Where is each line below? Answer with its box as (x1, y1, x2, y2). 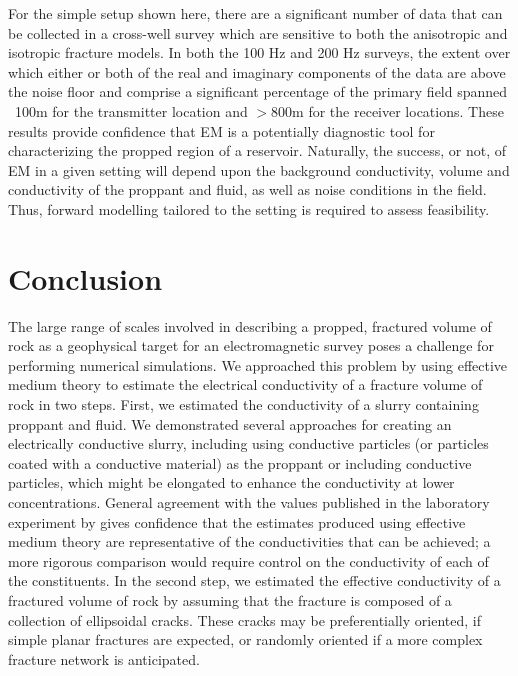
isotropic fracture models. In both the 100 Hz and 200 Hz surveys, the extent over (8, 42, 511, 63)
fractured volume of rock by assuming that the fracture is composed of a (8, 589, 452, 610)
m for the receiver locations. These (292, 100, 504, 121)
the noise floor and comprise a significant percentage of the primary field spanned (8, 81, 508, 102)
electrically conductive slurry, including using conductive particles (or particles (8, 433, 489, 454)
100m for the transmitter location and (14, 100, 248, 121)
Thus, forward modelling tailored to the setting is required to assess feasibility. (8, 198, 490, 219)
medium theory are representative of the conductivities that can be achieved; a (8, 531, 491, 552)
